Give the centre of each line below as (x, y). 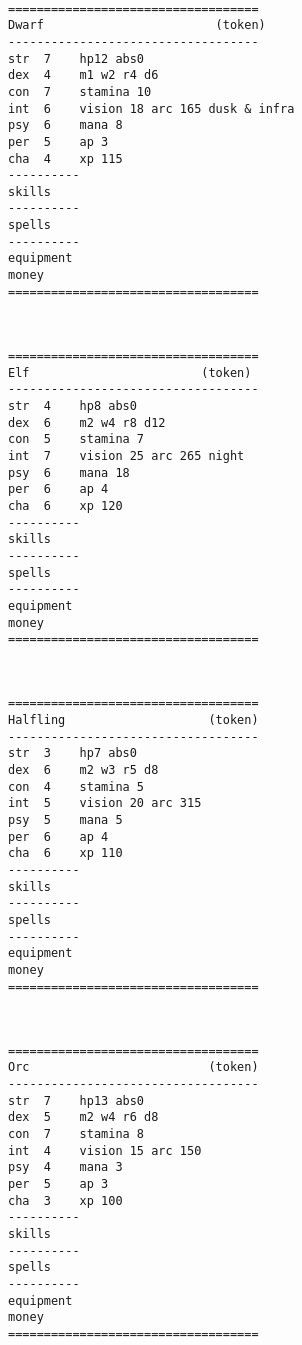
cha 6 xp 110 (65, 853)
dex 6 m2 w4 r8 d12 (87, 422)
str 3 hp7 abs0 (72, 753)
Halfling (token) (133, 720)
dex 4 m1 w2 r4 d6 (83, 75)
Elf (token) (130, 372)
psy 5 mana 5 (65, 820)
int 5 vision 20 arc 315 (105, 803)
